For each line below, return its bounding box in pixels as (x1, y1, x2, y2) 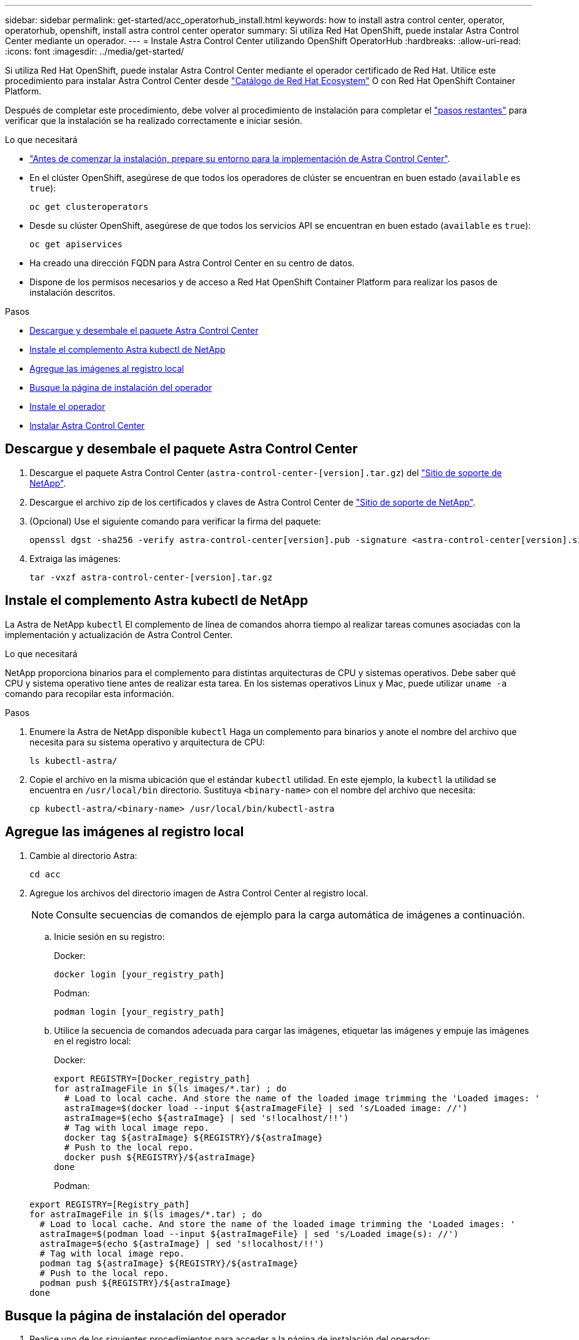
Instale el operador (29, 401, 105, 412)
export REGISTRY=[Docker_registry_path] (54, 1073, 251, 1084)
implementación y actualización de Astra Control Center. (5, 629, 233, 640)
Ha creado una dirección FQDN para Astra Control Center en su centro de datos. (29, 258, 355, 268)
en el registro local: (54, 1035, 131, 1046)
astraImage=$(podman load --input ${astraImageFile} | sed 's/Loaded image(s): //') (39, 1228, 459, 1239)
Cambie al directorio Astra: (29, 850, 137, 861)
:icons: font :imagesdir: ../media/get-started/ (5, 46, 184, 56)
